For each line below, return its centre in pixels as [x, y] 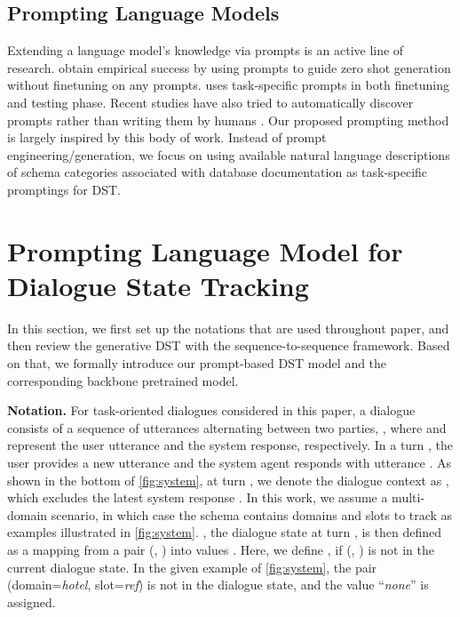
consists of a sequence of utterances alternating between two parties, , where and [227, 427]
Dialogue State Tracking [158, 285]
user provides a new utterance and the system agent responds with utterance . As [230, 463]
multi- [408, 497]
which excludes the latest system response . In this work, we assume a [198, 497]
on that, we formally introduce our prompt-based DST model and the [197, 363]
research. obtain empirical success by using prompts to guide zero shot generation [229, 67]
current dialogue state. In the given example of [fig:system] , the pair [192, 567]
